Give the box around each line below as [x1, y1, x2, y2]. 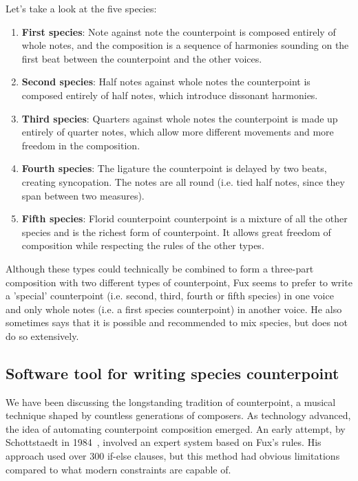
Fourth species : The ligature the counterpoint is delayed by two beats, [21, 161, 327, 175]
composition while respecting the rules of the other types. [21, 238, 264, 253]
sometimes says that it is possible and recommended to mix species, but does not [6, 315, 348, 330]
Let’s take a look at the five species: [6, 1, 157, 15]
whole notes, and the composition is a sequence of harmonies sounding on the [21, 38, 349, 52]
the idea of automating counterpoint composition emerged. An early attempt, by [6, 421, 346, 436]
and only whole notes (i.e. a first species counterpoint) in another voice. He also [6, 301, 342, 316]
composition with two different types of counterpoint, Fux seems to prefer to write [6, 275, 352, 289]
